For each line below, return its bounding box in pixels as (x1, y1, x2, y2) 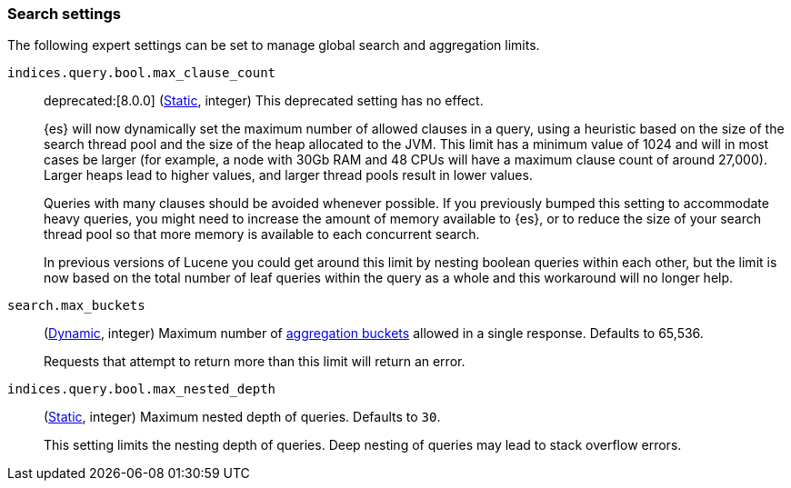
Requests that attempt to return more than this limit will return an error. (44, 354, 466, 370)
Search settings (7, 5, 121, 23)
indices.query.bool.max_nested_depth (7, 382, 276, 397)
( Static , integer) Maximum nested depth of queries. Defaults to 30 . (44, 409, 441, 425)
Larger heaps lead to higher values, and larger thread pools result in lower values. (44, 167, 533, 184)
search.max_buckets (7, 298, 145, 314)
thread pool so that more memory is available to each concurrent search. (44, 226, 480, 243)
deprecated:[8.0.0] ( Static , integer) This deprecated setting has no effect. (44, 93, 484, 109)
